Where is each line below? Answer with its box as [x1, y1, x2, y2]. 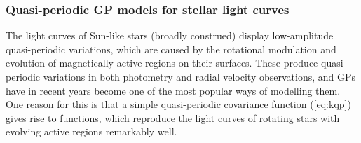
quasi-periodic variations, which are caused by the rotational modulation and [6, 41, 336, 56]
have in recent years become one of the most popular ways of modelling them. [6, 83, 341, 97]
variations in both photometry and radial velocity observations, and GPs [43, 69, 356, 83]
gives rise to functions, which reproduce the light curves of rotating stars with [6, 110, 340, 125]
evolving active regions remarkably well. [6, 124, 177, 139]
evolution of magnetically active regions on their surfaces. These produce [6, 55, 318, 70]
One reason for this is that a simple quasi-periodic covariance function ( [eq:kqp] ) [6, 97, 351, 111]
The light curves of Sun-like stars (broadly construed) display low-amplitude [6, 28, 334, 43]
